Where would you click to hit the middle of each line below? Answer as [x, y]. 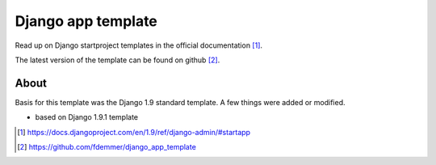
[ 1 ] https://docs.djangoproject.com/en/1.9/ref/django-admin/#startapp [134, 132]
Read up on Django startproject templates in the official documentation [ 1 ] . [138, 45]
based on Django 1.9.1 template [87, 117]
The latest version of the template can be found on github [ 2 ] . [117, 60]
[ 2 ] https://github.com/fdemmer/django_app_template [107, 147]
